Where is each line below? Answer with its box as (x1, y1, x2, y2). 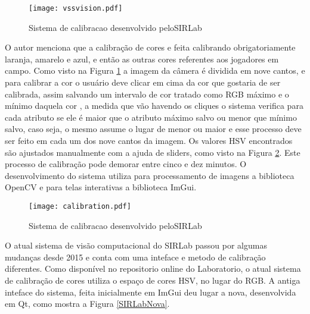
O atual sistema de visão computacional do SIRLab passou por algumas (5, 239, 267, 252)
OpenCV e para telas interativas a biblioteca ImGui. (5, 181, 197, 193)
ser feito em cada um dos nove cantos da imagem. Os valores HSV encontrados (5, 134, 293, 146)
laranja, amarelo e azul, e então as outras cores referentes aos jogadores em (5, 52, 279, 65)
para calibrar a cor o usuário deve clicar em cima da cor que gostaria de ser (5, 76, 281, 89)
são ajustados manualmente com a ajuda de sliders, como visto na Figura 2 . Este (5, 146, 300, 158)
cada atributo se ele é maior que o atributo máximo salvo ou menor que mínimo (5, 111, 297, 123)
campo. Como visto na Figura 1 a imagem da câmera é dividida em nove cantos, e (5, 64, 305, 77)
